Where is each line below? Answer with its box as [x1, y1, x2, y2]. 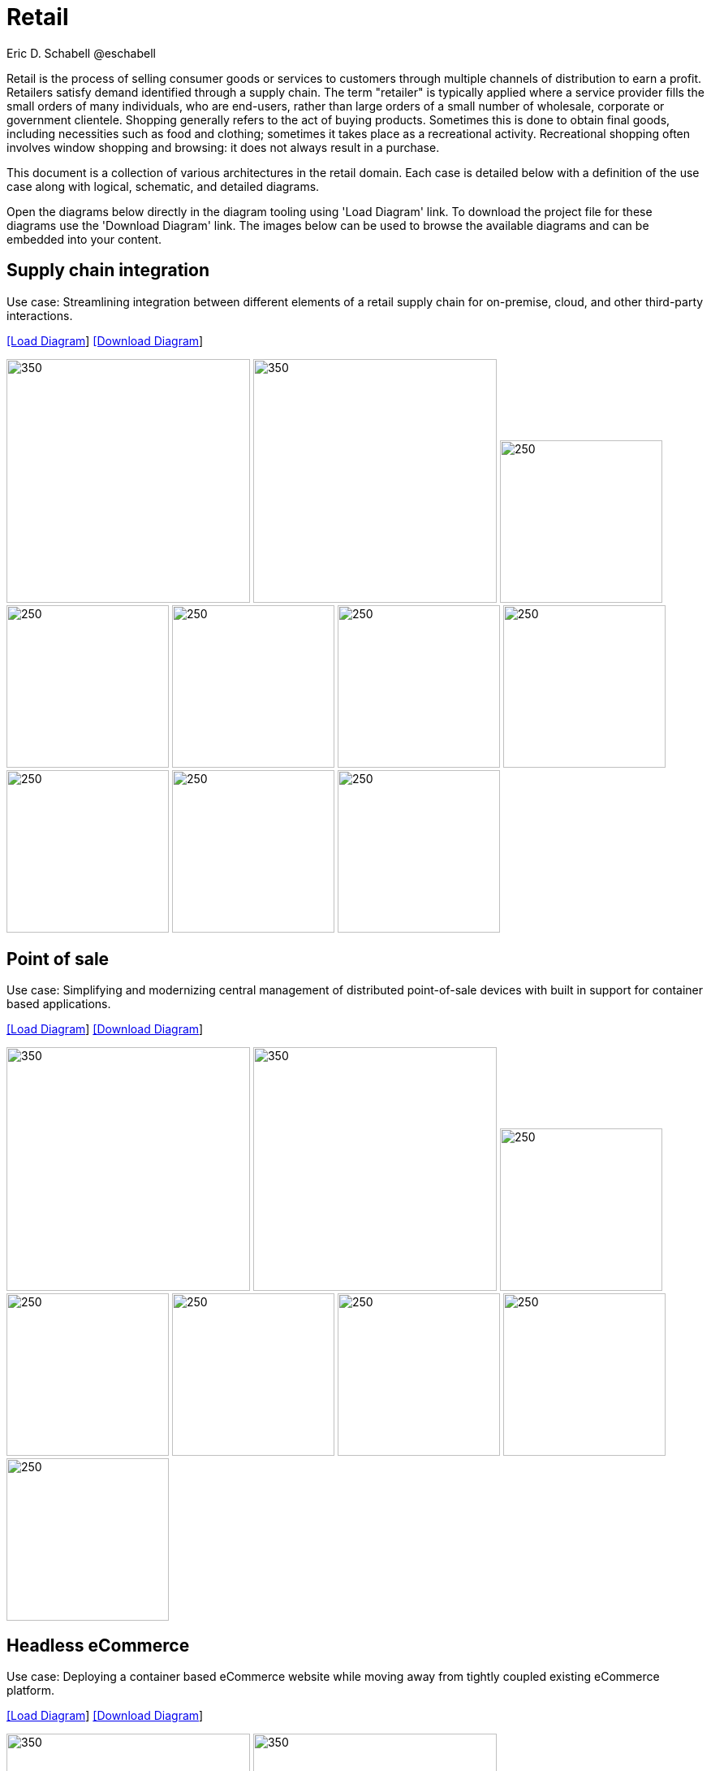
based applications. [6, 997, 111, 1011]
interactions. [6, 308, 73, 323]
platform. [6, 1683, 55, 1698]
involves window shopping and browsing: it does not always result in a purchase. [6, 140, 440, 154]
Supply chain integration [6, 260, 210, 281]
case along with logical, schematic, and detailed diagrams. [6, 179, 320, 193]
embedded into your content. [6, 232, 162, 246]
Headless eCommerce [6, 1635, 190, 1656]
